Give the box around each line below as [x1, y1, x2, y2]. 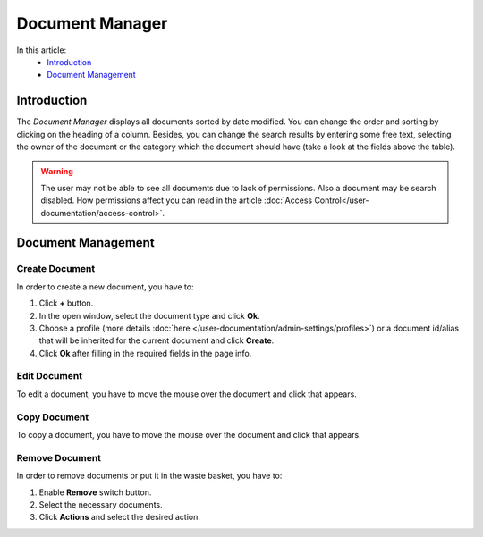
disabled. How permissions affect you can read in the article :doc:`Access [40, 195, 313, 206]
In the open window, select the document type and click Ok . [38, 310, 260, 321]
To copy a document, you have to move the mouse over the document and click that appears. [16, 429, 361, 440]
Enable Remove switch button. [38, 487, 152, 498]
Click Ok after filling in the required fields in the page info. [38, 348, 252, 358]
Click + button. [38, 298, 94, 308]
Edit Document [16, 370, 83, 382]
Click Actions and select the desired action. [38, 512, 200, 523]
